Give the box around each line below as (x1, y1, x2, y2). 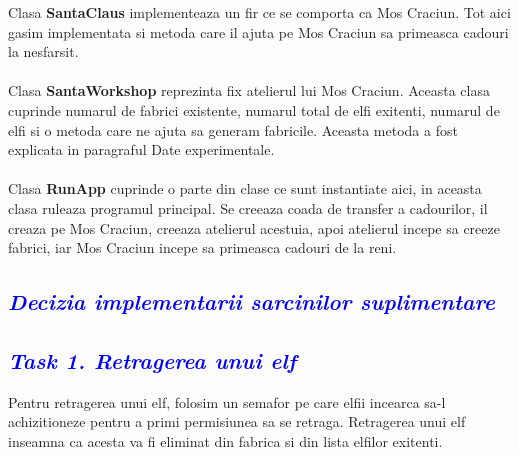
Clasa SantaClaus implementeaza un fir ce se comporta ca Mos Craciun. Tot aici (8, 2, 511, 22)
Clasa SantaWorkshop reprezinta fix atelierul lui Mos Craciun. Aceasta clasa (8, 80, 490, 101)
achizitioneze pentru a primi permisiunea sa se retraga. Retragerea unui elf (8, 411, 466, 432)
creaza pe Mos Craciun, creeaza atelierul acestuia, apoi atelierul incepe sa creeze (8, 217, 500, 238)
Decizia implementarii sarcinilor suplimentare (8, 286, 495, 317)
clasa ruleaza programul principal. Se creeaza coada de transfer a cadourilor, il (8, 197, 488, 218)
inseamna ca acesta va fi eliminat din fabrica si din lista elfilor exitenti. (8, 430, 443, 451)
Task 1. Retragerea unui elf (8, 344, 297, 375)
